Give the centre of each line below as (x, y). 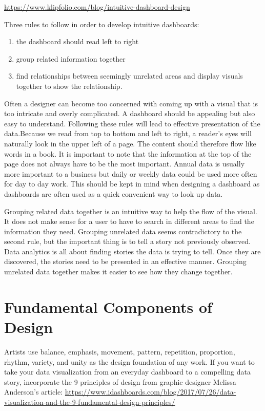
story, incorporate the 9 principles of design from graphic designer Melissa (120, 381)
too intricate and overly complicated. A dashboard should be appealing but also (130, 113)
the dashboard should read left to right (77, 41)
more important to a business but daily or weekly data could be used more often (131, 173)
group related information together (71, 58)
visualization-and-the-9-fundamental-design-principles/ (90, 401)
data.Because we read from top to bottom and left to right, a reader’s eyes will (128, 133)
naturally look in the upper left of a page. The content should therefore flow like (130, 143)
